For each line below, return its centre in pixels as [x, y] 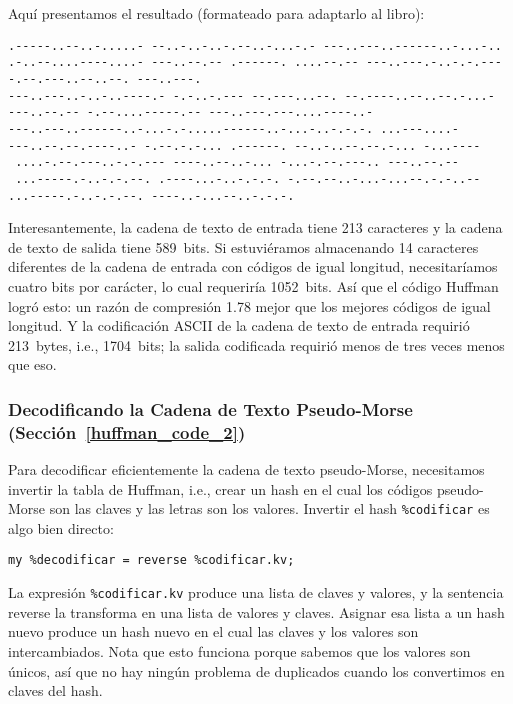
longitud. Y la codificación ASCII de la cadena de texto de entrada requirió [239, 325]
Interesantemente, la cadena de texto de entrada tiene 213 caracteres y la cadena [255, 227]
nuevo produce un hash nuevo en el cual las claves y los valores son [213, 631]
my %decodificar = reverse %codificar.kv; [151, 560]
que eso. [32, 364]
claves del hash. [55, 690]
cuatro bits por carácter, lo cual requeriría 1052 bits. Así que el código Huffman [253, 285]
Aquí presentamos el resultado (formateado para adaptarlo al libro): [216, 13]
